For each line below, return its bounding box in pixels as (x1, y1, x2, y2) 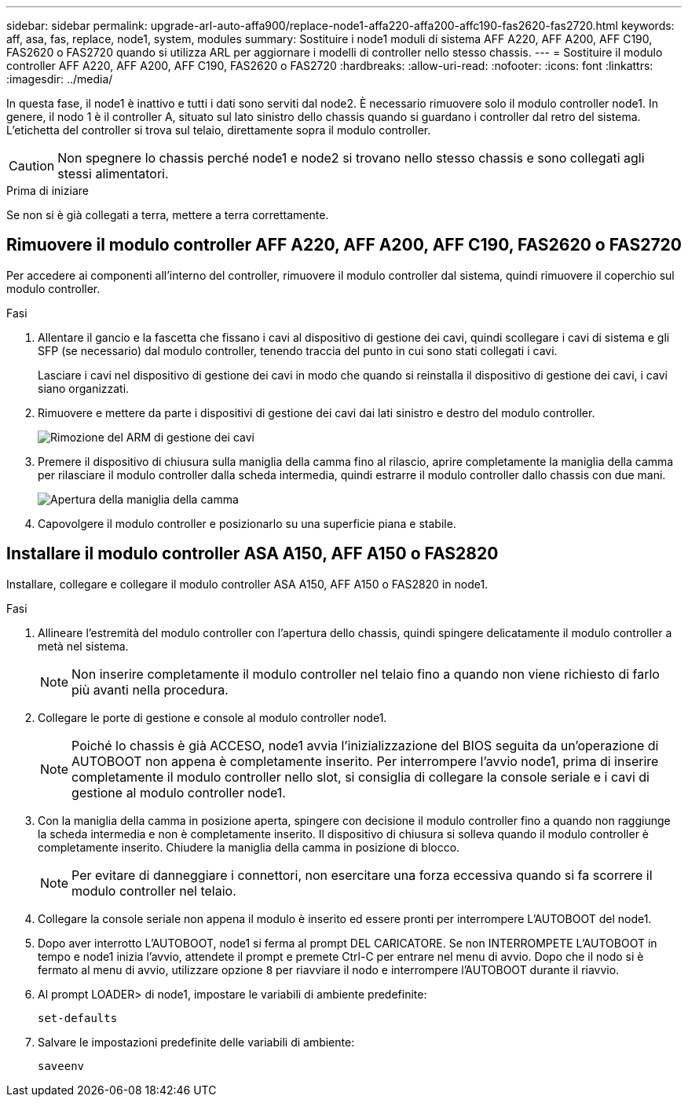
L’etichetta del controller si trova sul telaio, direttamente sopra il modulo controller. (6, 123, 431, 137)
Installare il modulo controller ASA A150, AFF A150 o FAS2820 (6, 544, 499, 564)
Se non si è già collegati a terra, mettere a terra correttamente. (6, 208, 329, 222)
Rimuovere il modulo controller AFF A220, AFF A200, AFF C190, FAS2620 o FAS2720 (6, 235, 683, 255)
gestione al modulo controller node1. (71, 784, 286, 801)
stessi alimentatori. (57, 166, 169, 181)
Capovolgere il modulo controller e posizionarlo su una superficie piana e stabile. (38, 516, 456, 530)
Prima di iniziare (6, 184, 89, 197)
